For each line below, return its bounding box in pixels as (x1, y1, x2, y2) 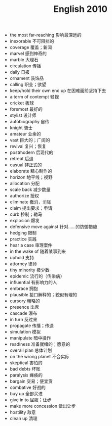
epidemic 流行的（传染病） (9, 273, 65, 279)
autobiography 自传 (9, 119, 50, 125)
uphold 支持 (9, 255, 35, 261)
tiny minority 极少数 (9, 267, 50, 273)
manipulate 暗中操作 (9, 335, 51, 341)
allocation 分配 (9, 181, 40, 187)
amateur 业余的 (9, 131, 41, 137)
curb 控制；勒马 (9, 211, 43, 217)
